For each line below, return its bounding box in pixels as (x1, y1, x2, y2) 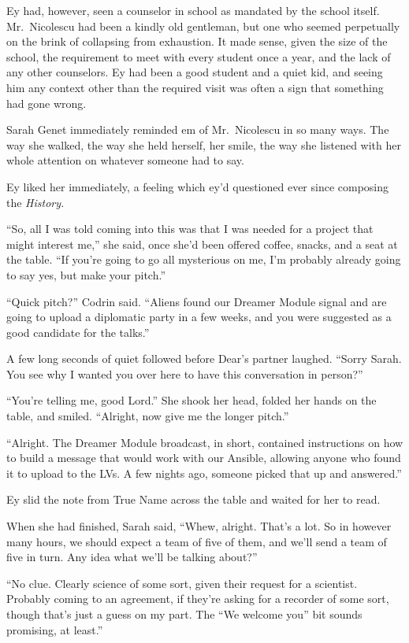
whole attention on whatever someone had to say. (6, 152, 244, 168)
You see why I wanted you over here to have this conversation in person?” (6, 365, 363, 382)
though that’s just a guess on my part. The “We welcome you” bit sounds (6, 606, 363, 622)
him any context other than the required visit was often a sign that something (6, 79, 384, 95)
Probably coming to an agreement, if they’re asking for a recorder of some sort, (6, 590, 389, 607)
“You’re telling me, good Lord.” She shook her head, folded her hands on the (6, 392, 377, 408)
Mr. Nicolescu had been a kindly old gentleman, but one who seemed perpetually (6, 17, 400, 34)
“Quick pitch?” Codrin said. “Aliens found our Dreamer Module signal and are (6, 293, 387, 309)
